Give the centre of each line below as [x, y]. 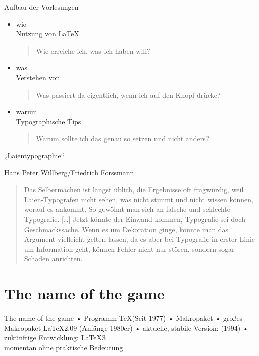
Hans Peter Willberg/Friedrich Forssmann [69, 172]
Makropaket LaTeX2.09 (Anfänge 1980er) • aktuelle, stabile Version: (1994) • [126, 327]
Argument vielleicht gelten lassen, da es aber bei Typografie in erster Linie [140, 239]
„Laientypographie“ [34, 155]
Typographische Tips [48, 121]
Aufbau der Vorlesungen [41, 7]
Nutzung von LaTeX [47, 34]
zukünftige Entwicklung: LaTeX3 [55, 338]
